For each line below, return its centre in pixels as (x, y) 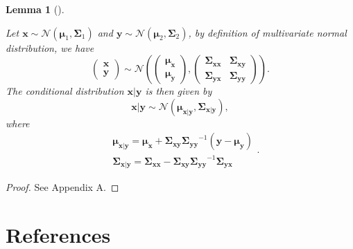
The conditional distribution (65, 91)
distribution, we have (50, 47)
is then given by (179, 91)
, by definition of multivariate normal (267, 32)
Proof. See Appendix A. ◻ (62, 187)
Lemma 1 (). (35, 9)
